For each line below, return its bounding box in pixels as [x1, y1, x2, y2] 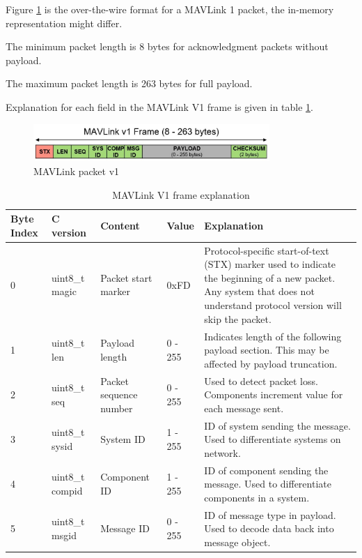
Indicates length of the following [204, 329, 342, 343]
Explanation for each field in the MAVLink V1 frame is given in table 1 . [6, 99, 313, 114]
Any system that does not [204, 284, 315, 299]
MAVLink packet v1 [33, 164, 120, 179]
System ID [100, 432, 145, 446]
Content [100, 218, 140, 233]
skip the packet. [204, 311, 271, 326]
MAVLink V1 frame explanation [112, 187, 250, 202]
